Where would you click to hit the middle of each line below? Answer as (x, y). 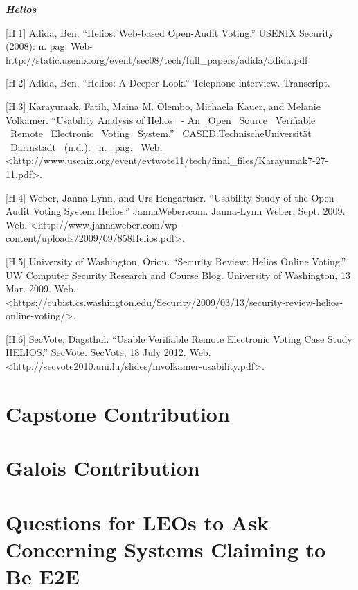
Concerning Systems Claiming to (166, 549)
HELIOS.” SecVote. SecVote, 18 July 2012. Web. (108, 352)
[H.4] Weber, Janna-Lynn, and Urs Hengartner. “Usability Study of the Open (170, 197)
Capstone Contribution (118, 413)
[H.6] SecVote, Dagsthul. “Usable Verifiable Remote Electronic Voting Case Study (179, 338)
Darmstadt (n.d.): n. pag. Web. (86, 146)
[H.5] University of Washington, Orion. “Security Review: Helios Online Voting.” (176, 261)
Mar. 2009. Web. (41, 288)
